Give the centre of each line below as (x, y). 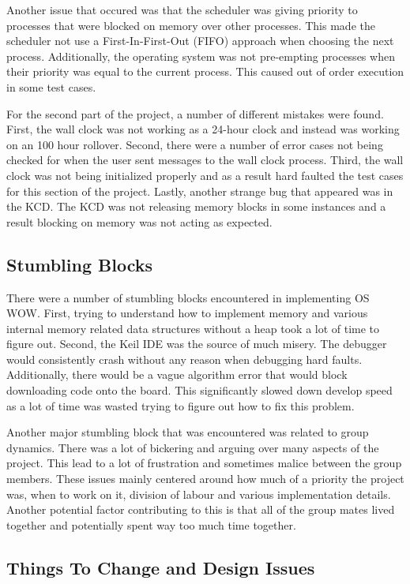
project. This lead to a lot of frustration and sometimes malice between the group (204, 463)
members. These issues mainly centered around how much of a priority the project (205, 479)
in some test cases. (51, 86)
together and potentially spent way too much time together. (151, 524)
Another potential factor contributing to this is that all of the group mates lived (201, 509)
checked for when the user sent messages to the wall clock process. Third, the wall (205, 160)
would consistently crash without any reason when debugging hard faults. (184, 359)
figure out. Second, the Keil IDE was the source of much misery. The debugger (197, 344)
